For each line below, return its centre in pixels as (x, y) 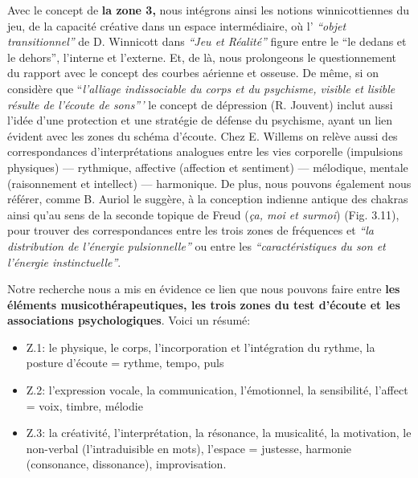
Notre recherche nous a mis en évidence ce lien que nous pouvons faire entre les (204, 289)
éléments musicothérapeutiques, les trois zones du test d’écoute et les (204, 304)
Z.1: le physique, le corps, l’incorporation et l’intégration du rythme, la (201, 347)
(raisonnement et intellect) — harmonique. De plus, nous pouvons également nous (209, 183)
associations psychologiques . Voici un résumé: (129, 320)
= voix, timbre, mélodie (84, 405)
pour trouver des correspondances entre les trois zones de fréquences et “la (191, 230)
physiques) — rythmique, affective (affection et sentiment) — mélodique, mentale (208, 167)
